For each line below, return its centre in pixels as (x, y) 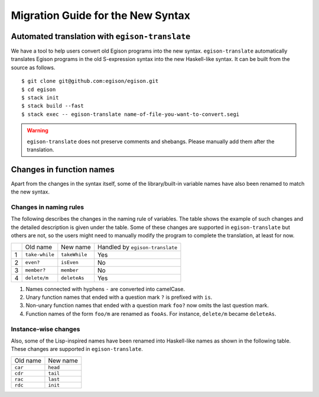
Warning (38, 131)
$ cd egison (39, 89)
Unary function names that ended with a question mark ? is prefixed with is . (119, 297)
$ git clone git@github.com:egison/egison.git (90, 81)
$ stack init (40, 98)
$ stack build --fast (53, 106)
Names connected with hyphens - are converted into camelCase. (105, 289)
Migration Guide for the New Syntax (101, 15)
